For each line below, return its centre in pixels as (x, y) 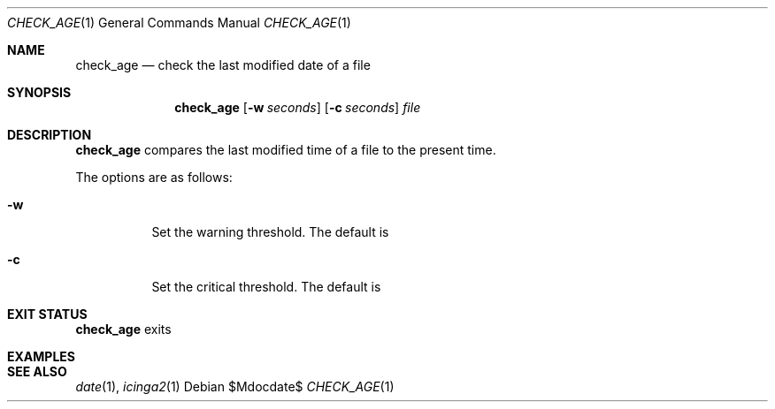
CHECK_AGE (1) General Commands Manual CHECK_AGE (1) (179, 23)
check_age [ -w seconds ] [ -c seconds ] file (298, 107)
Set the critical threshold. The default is (266, 287)
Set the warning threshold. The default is (270, 232)
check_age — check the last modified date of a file (223, 65)
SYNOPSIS (39, 92)
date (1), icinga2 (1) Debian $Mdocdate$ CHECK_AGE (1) (235, 386)
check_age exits (123, 329)
